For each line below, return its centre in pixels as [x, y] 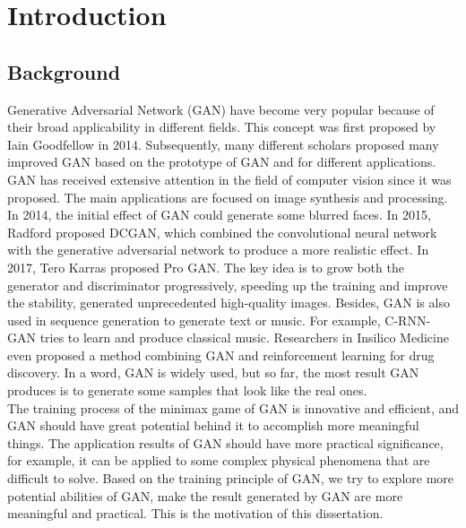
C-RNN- [408, 320]
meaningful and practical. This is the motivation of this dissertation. [195, 513]
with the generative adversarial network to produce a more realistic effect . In [218, 250]
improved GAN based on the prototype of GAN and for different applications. [222, 162]
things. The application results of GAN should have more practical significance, [225, 442]
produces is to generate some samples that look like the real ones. [187, 390]
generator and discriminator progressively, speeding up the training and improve [228, 285]
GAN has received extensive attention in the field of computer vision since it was [229, 179]
